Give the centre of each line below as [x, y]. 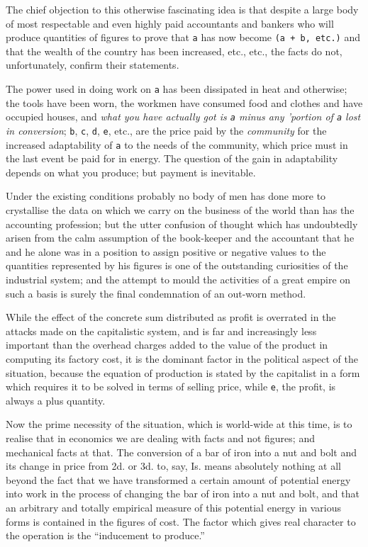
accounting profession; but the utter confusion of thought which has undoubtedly [182, 224]
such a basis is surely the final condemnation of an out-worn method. [156, 293]
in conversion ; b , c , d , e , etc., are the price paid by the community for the [166, 130]
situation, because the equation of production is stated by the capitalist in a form [183, 372]
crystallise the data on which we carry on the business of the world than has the [180, 210]
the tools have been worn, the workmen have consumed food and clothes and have [184, 102]
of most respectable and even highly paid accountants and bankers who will [170, 23]
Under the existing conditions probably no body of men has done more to [166, 196]
